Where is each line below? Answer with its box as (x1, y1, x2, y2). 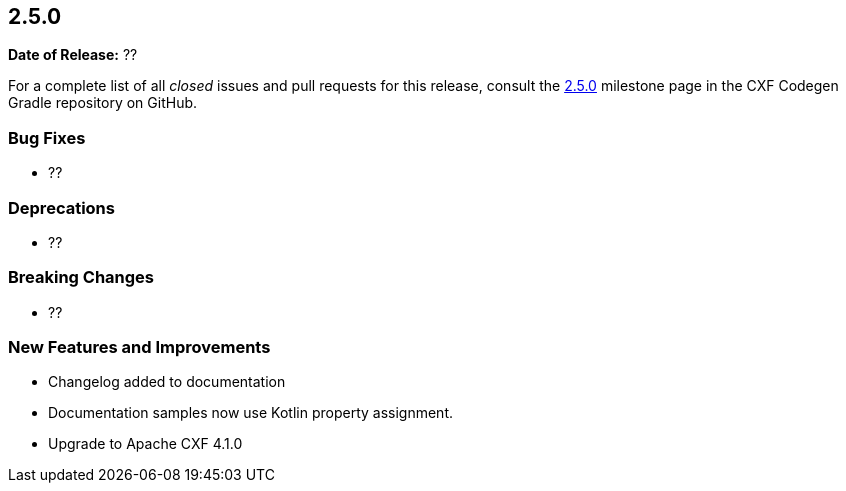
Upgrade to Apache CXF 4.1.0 (48, 435, 243, 453)
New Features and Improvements (8, 337, 271, 358)
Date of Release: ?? (8, 46, 138, 64)
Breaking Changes (8, 267, 155, 288)
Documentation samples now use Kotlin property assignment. (48, 404, 454, 422)
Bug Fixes (8, 127, 86, 148)
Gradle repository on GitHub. (8, 94, 198, 112)
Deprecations (8, 197, 115, 218)
